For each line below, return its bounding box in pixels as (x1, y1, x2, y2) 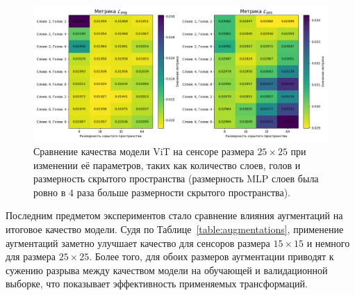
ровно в (33, 184, 66, 199)
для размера (6, 249, 56, 264)
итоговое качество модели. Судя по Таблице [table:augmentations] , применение (6, 222, 344, 236)
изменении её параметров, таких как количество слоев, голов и (33, 157, 301, 172)
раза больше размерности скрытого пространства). (76, 184, 291, 199)
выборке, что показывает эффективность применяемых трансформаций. (6, 276, 308, 291)
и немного (306, 235, 350, 250)
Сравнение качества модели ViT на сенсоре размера (33, 144, 254, 159)
